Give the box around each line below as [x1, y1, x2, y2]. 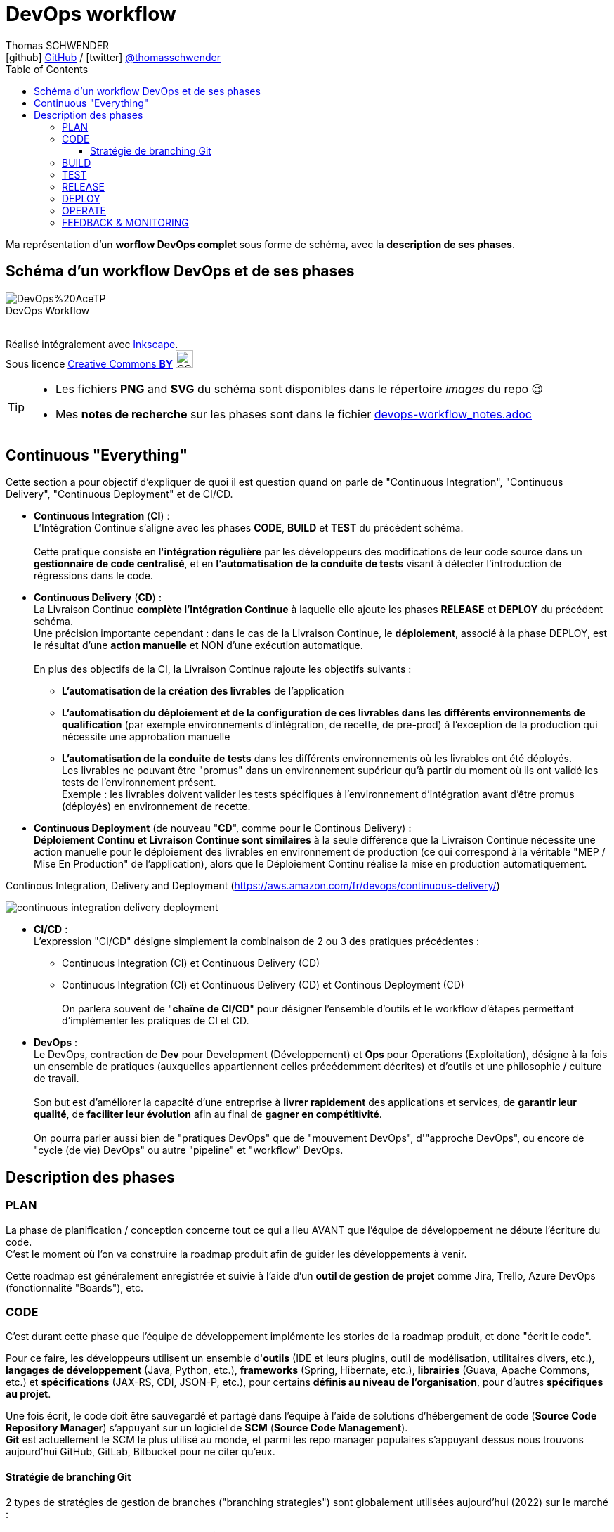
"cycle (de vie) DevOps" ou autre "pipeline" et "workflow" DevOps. [34, 1144, 344, 1157]
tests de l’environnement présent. [62, 776, 216, 789]
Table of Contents [6, 63, 89, 75]
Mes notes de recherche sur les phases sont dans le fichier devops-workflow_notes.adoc [55, 406, 532, 421]
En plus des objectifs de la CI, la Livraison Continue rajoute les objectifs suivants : [34, 663, 412, 676]
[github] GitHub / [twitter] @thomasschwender [6, 51, 221, 63]
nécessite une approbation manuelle [62, 730, 230, 743]
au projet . [6, 1388, 51, 1401]
